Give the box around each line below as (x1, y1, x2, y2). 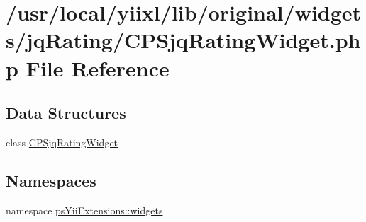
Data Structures (6, 102, 126, 124)
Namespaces (6, 169, 96, 191)
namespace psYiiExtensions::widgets (6, 202, 163, 217)
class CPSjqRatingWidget (6, 134, 118, 149)
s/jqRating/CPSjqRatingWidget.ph (6, 25, 361, 54)
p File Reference (6, 53, 170, 82)
